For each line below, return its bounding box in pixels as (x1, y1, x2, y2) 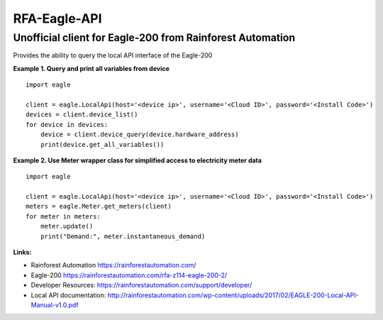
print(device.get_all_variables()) (40, 140, 165, 148)
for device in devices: (26, 121, 109, 128)
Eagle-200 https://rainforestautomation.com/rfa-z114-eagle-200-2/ (30, 270, 228, 280)
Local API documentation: (30, 291, 106, 299)
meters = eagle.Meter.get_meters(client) (26, 202, 172, 211)
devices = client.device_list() (26, 111, 138, 118)
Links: (13, 248, 32, 257)
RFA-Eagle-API (13, 11, 102, 26)
